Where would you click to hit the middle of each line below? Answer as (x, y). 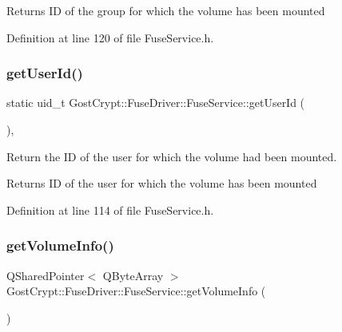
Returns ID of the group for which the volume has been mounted (166, 10)
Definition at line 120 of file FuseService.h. (110, 37)
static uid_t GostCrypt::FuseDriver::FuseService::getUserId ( (156, 103)
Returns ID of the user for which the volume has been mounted (162, 183)
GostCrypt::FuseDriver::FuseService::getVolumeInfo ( (136, 291)
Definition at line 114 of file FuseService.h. (110, 209)
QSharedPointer (46, 275)
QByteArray (133, 275)
